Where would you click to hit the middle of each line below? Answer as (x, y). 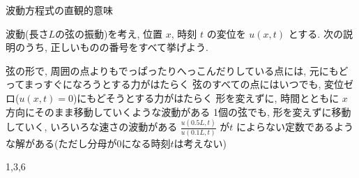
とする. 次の (315, 33)
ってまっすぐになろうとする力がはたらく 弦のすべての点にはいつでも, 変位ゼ (180, 84)
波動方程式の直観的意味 (59, 10)
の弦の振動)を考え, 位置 (109, 33)
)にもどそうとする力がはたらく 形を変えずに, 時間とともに (206, 97)
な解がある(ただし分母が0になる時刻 (88, 143)
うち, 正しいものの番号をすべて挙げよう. (116, 47)
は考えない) (200, 143)
